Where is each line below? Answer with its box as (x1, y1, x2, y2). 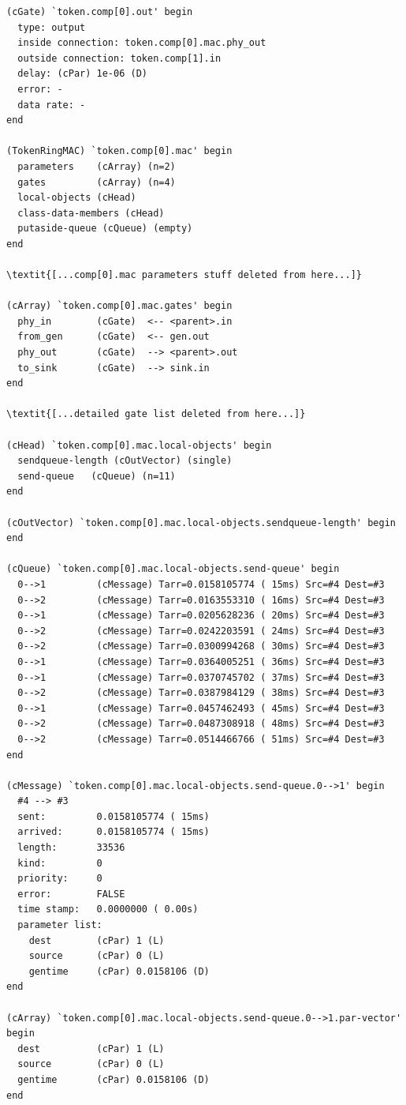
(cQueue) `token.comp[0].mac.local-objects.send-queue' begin (6, 563, 340, 575)
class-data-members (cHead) (17, 207, 165, 219)
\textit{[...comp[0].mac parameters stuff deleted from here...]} (6, 269, 363, 281)
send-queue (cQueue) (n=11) (17, 470, 176, 482)
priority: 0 (17, 873, 102, 885)
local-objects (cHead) (17, 192, 136, 204)
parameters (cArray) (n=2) (17, 160, 176, 172)
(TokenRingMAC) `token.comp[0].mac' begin (6, 145, 233, 157)
